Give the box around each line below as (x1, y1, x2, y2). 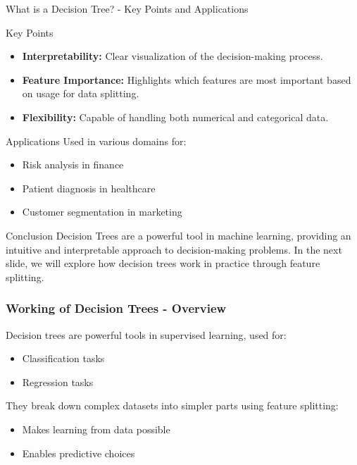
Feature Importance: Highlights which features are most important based (22, 72, 351, 87)
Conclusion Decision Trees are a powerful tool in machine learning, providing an (6, 228, 351, 242)
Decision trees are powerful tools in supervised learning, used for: (6, 327, 287, 342)
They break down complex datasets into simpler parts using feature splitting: (6, 398, 339, 413)
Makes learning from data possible (22, 421, 170, 436)
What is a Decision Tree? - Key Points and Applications (6, 1, 249, 15)
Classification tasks (22, 351, 105, 366)
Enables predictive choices (22, 445, 135, 460)
